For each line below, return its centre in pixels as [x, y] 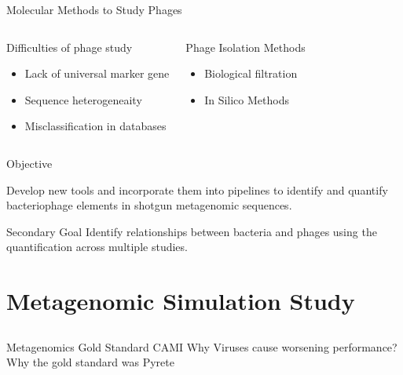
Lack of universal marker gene [97, 73]
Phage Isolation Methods [245, 47]
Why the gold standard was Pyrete [90, 362]
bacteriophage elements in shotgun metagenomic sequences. [149, 205]
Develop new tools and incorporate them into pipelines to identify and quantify [197, 189]
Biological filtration [251, 73]
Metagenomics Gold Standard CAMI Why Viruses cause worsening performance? [202, 346]
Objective [29, 163]
